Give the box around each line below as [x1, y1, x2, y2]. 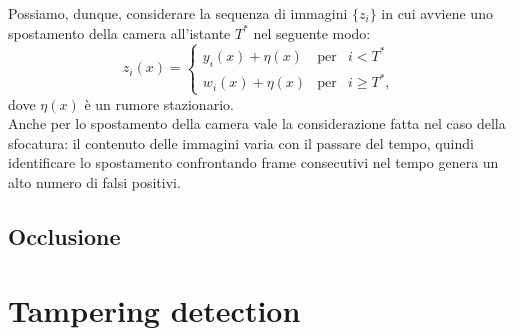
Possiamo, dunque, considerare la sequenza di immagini [8, 3, 348, 23]
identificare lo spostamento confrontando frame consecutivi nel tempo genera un [8, 152, 499, 173]
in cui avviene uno [381, 3, 493, 23]
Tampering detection [8, 289, 301, 330]
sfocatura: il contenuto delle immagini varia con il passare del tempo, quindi [8, 132, 474, 153]
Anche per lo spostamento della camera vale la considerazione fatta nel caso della [8, 113, 506, 134]
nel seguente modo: [253, 22, 371, 43]
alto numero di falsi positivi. [8, 171, 181, 192]
